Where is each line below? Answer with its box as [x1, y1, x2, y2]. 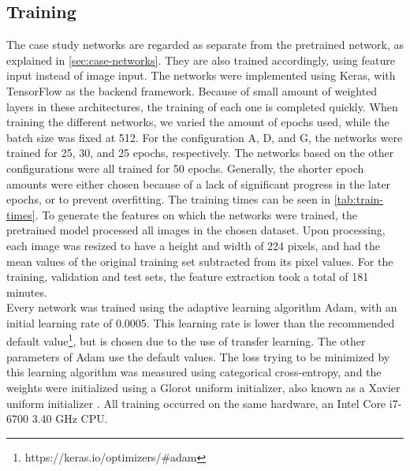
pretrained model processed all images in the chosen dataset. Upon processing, [6, 222, 386, 238]
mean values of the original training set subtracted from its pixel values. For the [6, 252, 393, 269]
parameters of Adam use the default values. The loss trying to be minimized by [6, 348, 390, 364]
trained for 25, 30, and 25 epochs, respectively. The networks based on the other [6, 144, 394, 161]
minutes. [6, 283, 47, 300]
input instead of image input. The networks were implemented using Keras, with [6, 67, 396, 84]
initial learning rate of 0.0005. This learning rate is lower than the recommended [6, 314, 395, 331]
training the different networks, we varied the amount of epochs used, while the [6, 114, 389, 130]
